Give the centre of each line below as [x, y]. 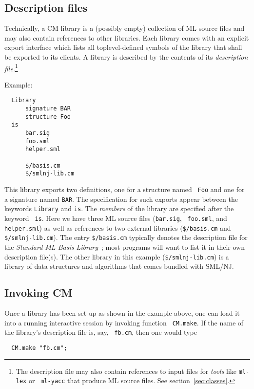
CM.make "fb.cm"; [39, 348]
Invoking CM [39, 292]
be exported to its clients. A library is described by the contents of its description [126, 56]
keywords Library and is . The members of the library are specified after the [119, 208]
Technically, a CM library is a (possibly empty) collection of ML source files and [125, 28]
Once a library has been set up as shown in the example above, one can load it [122, 313]
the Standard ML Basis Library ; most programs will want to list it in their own [125, 247]
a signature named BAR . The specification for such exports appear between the [121, 199]
